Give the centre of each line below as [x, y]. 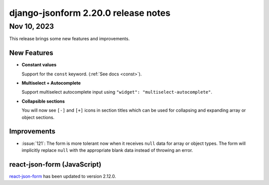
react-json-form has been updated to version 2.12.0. [63, 176]
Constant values [39, 65]
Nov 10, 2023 [32, 26]
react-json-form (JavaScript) [55, 164]
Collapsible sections [43, 101]
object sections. [38, 117]
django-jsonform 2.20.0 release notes [90, 13]
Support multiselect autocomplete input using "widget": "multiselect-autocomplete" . [117, 92]
